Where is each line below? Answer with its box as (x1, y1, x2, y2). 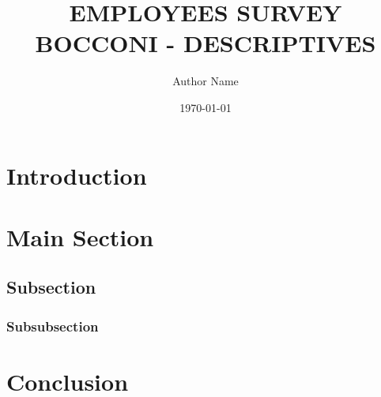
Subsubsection (6, 316, 99, 335)
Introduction (6, 159, 147, 191)
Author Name (172, 73, 239, 89)
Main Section (6, 220, 154, 253)
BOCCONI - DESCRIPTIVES (35, 27, 376, 59)
